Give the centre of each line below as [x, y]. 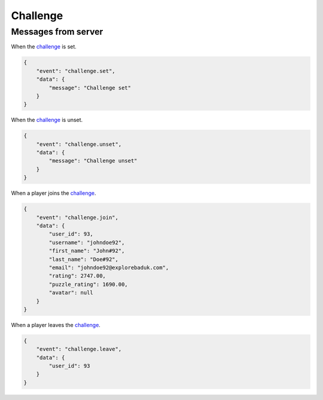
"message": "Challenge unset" [93, 161]
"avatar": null [71, 293]
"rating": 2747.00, [77, 276]
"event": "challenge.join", [77, 217]
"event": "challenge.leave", [79, 349]
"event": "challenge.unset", [79, 144]
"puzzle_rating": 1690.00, [88, 284]
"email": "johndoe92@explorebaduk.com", [109, 267]
